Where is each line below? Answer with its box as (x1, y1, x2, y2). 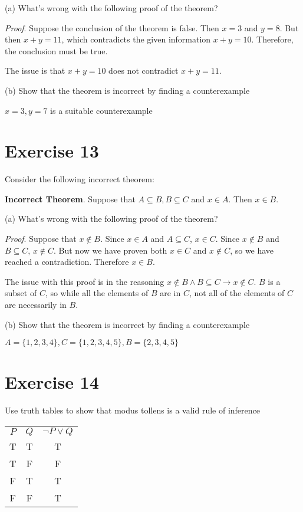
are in (160, 287, 181, 299)
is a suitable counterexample (50, 104, 153, 116)
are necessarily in (5, 298, 67, 311)
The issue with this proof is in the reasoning (5, 275, 164, 287)
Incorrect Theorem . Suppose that (5, 192, 136, 205)
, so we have (230, 244, 274, 256)
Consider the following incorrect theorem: (5, 173, 154, 185)
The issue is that (5, 64, 65, 77)
